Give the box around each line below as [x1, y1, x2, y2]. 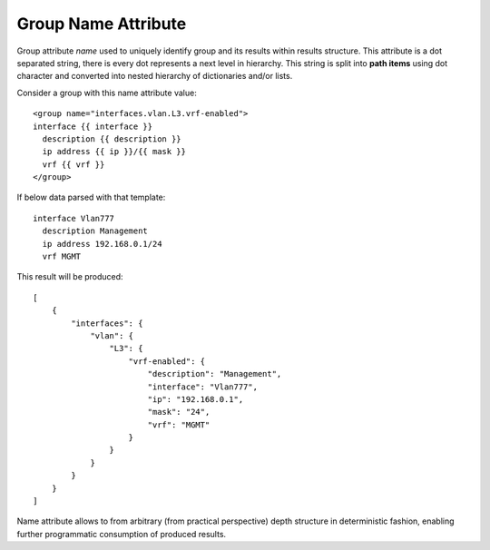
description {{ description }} [42, 133, 181, 144]
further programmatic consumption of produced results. [16, 528, 227, 539]
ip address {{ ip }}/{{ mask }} [42, 146, 186, 157]
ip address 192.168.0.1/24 [42, 239, 162, 249]
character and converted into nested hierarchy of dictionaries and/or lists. [16, 71, 293, 82]
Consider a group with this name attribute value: [16, 87, 197, 98]
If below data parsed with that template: [16, 192, 166, 203]
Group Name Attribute [16, 14, 187, 34]
